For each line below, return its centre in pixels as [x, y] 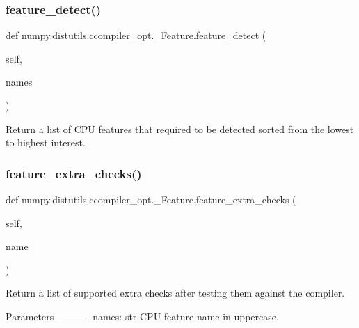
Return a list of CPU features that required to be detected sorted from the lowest [180, 128]
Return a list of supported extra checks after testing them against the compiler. [175, 293]
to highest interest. [46, 142]
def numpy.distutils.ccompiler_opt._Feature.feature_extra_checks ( [151, 199]
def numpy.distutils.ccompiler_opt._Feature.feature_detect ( [136, 35]
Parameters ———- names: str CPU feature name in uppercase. [142, 316]
